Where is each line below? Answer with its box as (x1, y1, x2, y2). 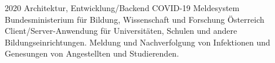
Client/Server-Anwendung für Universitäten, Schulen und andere (5, 24, 237, 37)
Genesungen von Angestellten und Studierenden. (5, 47, 179, 60)
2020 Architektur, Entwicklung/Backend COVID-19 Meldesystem (5, 2, 240, 13)
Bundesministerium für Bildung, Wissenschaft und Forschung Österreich (5, 13, 264, 25)
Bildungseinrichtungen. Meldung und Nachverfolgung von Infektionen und (5, 36, 270, 48)
